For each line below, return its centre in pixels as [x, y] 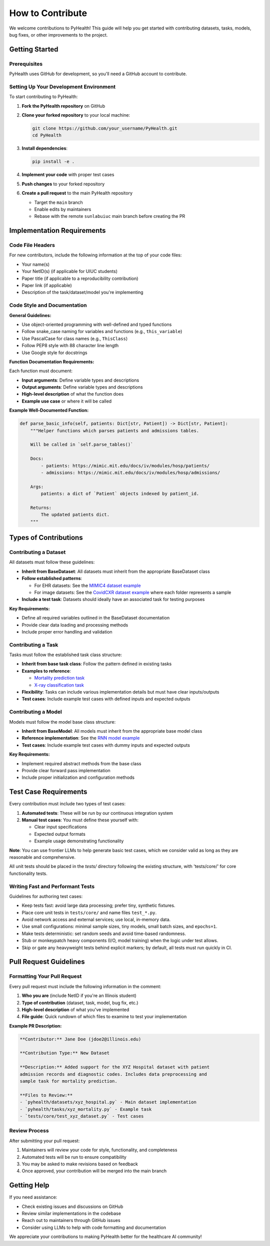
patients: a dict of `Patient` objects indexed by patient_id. [120, 494]
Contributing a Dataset [37, 552]
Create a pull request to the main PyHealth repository [77, 193]
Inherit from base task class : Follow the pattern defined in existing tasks [97, 664]
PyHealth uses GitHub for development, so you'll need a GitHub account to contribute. [98, 74]
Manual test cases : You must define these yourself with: [80, 820]
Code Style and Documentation [48, 305]
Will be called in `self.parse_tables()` [82, 445]
